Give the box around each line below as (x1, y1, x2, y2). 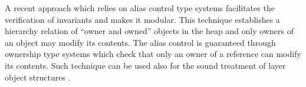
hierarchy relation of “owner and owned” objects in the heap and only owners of (5, 25, 294, 37)
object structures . (5, 71, 71, 83)
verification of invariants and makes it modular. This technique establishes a (5, 13, 280, 25)
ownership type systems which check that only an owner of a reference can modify (5, 48, 301, 60)
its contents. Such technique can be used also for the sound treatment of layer (5, 59, 286, 71)
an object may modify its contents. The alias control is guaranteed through (5, 36, 276, 48)
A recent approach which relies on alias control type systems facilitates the (5, 2, 275, 14)
